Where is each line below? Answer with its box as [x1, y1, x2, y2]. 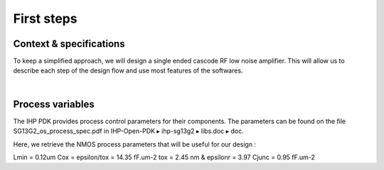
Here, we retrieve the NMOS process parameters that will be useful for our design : [13, 139, 256, 149]
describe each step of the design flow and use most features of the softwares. [13, 66, 243, 75]
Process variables [13, 98, 95, 110]
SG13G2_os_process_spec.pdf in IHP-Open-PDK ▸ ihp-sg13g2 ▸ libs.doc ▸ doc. [13, 127, 245, 135]
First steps [13, 11, 78, 26]
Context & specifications [13, 38, 125, 50]
